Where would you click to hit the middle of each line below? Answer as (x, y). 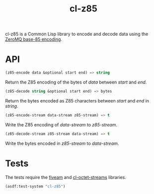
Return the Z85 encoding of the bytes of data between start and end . (76, 82)
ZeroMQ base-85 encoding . (34, 39)
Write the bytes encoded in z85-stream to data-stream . (62, 143)
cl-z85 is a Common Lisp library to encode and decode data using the (77, 34)
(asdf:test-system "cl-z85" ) (35, 186)
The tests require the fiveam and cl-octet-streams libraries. (66, 177)
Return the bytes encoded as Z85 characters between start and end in (77, 100)
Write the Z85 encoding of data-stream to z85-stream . (61, 124)
